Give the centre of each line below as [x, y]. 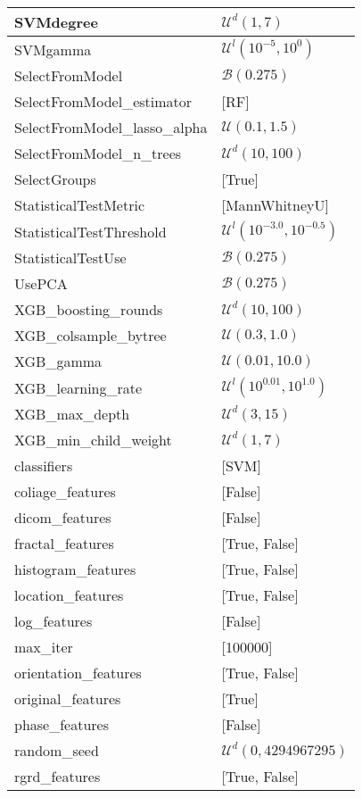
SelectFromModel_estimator [103, 101]
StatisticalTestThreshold [90, 231]
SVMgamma [53, 49]
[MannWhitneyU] [275, 205]
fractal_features [64, 543]
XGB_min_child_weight [93, 440]
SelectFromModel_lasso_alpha [111, 127]
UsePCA [41, 283]
